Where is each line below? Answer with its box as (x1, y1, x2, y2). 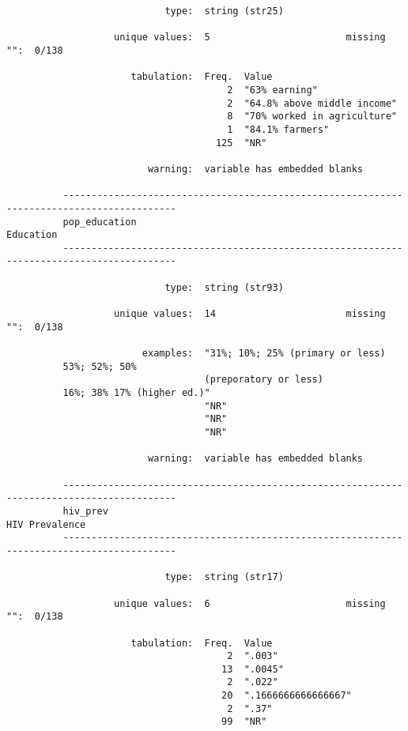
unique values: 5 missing (114, 32, 386, 43)
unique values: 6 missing (114, 597, 386, 609)
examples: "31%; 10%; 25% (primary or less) (142, 348, 386, 360)
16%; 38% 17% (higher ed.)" (62, 387, 210, 399)
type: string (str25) (164, 6, 284, 17)
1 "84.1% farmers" (227, 123, 330, 135)
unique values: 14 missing (114, 308, 386, 320)
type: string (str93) (164, 281, 284, 293)
